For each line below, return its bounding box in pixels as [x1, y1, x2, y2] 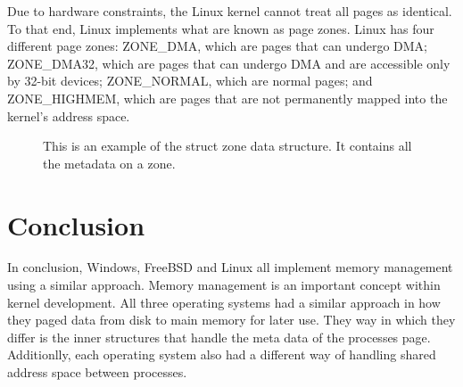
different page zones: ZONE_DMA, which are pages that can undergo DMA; [7, 37, 428, 55]
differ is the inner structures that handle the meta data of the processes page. [7, 327, 431, 346]
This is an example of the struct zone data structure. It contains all [43, 136, 412, 155]
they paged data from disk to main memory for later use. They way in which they [7, 310, 456, 329]
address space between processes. [7, 363, 187, 382]
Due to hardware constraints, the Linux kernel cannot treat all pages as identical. [7, 2, 452, 20]
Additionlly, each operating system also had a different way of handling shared [7, 345, 436, 364]
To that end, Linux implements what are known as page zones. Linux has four [7, 19, 434, 37]
